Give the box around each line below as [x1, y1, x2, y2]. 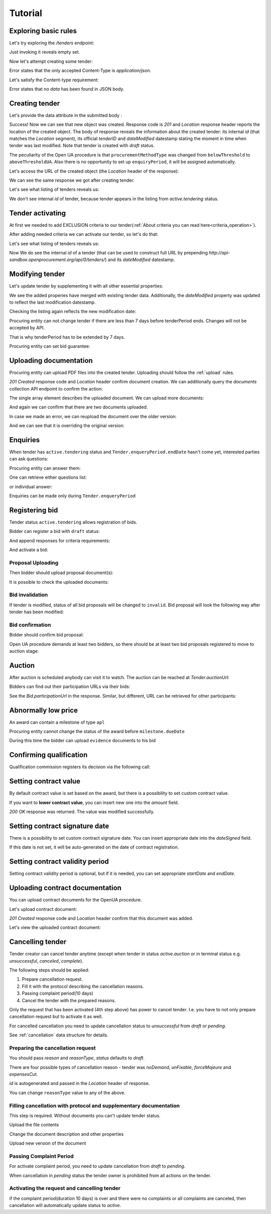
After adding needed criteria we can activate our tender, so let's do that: [9, 231, 159, 237]
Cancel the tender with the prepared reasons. [22, 997, 116, 1003]
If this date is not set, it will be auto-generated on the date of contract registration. [9, 844, 179, 850]
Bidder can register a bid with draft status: [9, 528, 100, 534]
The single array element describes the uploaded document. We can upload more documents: [9, 395, 204, 401]
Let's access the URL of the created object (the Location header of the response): [9, 168, 179, 174]
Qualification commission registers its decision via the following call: [9, 764, 151, 770]
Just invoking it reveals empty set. [9, 49, 80, 55]
